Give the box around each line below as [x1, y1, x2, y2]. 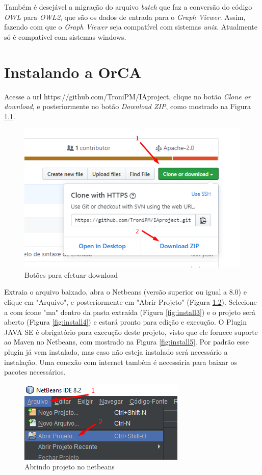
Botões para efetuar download [24, 269, 118, 280]
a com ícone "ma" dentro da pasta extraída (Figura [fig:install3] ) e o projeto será [4, 306, 255, 317]
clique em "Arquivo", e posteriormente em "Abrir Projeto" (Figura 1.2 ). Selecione [4, 296, 257, 307]
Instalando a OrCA [4, 61, 142, 82]
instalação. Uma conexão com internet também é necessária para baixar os [4, 356, 237, 367]
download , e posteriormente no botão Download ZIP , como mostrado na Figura [4, 101, 251, 112]
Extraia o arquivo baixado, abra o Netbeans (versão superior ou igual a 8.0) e [4, 286, 247, 297]
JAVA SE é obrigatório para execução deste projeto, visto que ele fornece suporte [4, 326, 258, 337]
